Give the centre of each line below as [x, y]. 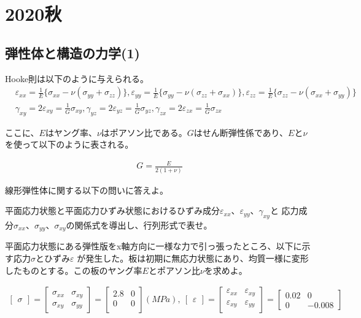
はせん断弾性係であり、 [241, 132]
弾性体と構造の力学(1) [72, 52]
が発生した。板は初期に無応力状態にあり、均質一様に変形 [193, 258]
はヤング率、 [71, 132]
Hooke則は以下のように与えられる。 [77, 78]
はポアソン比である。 [144, 132]
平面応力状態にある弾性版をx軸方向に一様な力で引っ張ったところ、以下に [153, 246]
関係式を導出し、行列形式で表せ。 [143, 225]
